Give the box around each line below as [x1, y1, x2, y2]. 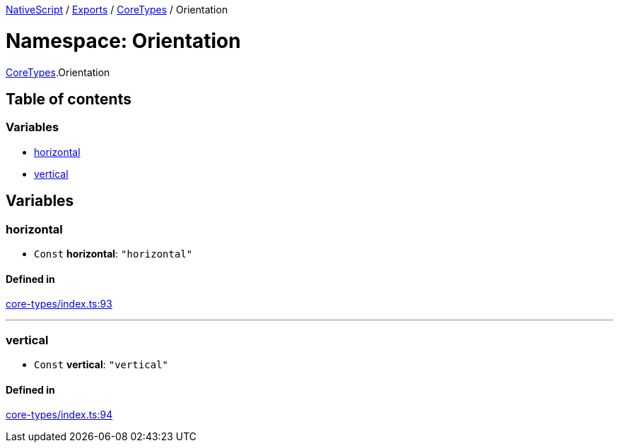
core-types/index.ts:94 [6, 408, 113, 421]
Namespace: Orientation [6, 28, 241, 53]
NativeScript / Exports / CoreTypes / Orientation [6, 4, 228, 16]
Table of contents [6, 90, 131, 108]
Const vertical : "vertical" [34, 358, 169, 370]
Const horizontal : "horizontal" [34, 247, 193, 260]
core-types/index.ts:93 [6, 298, 112, 310]
